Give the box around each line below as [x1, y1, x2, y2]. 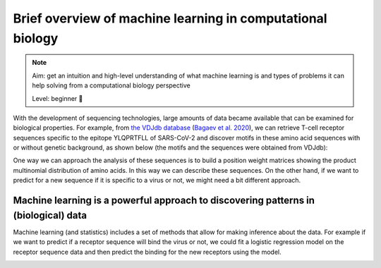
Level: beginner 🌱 [32, 94, 83, 102]
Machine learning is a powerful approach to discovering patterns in [13, 195, 315, 207]
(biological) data [13, 209, 87, 221]
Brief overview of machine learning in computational [13, 11, 327, 26]
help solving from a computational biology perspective [32, 81, 190, 90]
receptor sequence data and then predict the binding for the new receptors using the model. [13, 248, 282, 256]
